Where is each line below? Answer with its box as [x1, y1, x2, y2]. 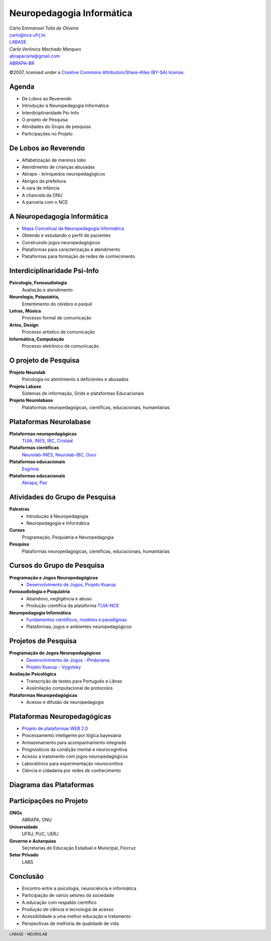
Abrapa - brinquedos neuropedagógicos [22, 171, 105, 177]
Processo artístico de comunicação [22, 329, 95, 335]
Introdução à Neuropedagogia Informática [22, 103, 109, 109]
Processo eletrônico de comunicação [22, 343, 99, 349]
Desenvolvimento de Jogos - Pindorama [26, 657, 110, 663]
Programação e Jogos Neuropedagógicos [9, 574, 98, 580]
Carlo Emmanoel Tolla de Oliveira [9, 25, 79, 31]
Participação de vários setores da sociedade [22, 892, 114, 898]
